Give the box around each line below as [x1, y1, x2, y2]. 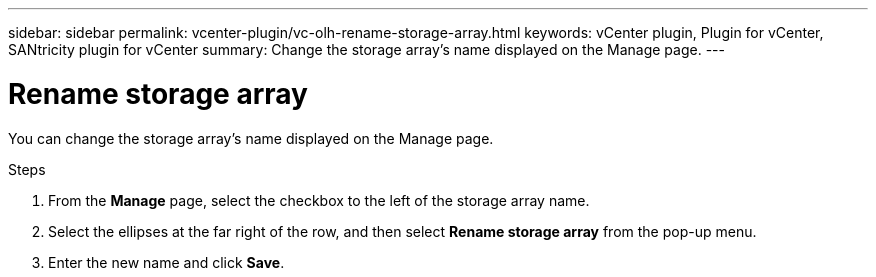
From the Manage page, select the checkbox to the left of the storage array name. [48, 191, 590, 209]
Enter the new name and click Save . [48, 253, 285, 271]
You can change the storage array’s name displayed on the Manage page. [8, 129, 494, 147]
